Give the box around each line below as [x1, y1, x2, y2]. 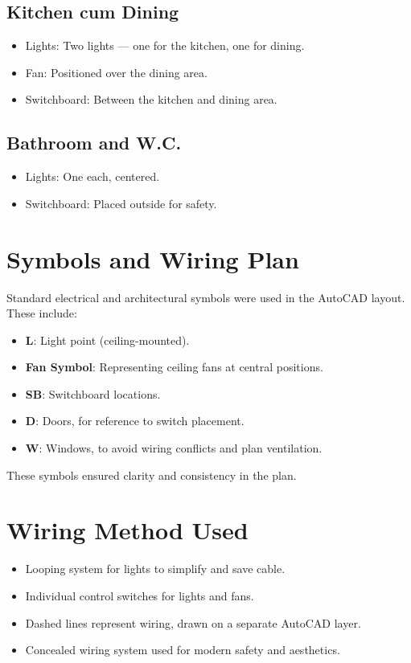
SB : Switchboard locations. [25, 385, 161, 402]
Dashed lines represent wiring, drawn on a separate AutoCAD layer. [25, 614, 361, 631]
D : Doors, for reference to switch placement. [25, 412, 245, 429]
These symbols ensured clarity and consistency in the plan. [6, 466, 297, 483]
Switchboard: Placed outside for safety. [25, 194, 217, 211]
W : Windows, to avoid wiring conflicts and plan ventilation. [25, 440, 323, 456]
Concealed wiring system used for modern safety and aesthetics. [25, 641, 340, 658]
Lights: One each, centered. [25, 168, 160, 185]
